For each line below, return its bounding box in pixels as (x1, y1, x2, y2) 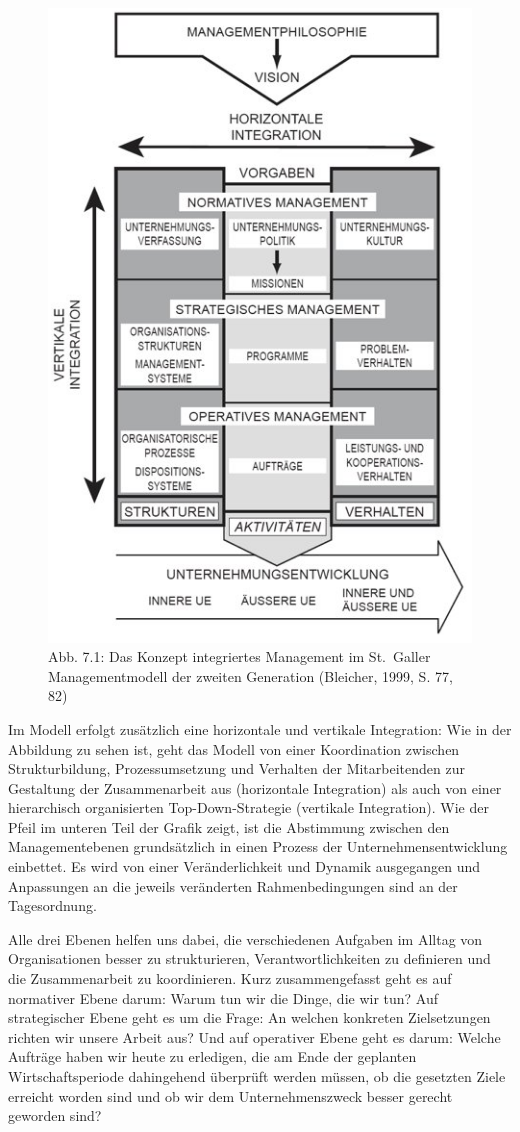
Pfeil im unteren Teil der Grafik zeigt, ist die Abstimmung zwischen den (8, 816, 450, 837)
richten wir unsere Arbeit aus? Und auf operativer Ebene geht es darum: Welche (8, 1026, 501, 1047)
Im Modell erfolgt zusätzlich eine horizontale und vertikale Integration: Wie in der (8, 718, 512, 739)
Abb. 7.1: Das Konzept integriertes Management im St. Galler (48, 646, 431, 667)
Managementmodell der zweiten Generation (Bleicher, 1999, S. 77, (48, 665, 453, 686)
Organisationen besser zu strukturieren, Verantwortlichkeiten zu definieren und (8, 948, 491, 969)
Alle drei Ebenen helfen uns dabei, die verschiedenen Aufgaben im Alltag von (8, 928, 483, 949)
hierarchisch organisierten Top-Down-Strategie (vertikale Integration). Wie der (8, 797, 489, 818)
